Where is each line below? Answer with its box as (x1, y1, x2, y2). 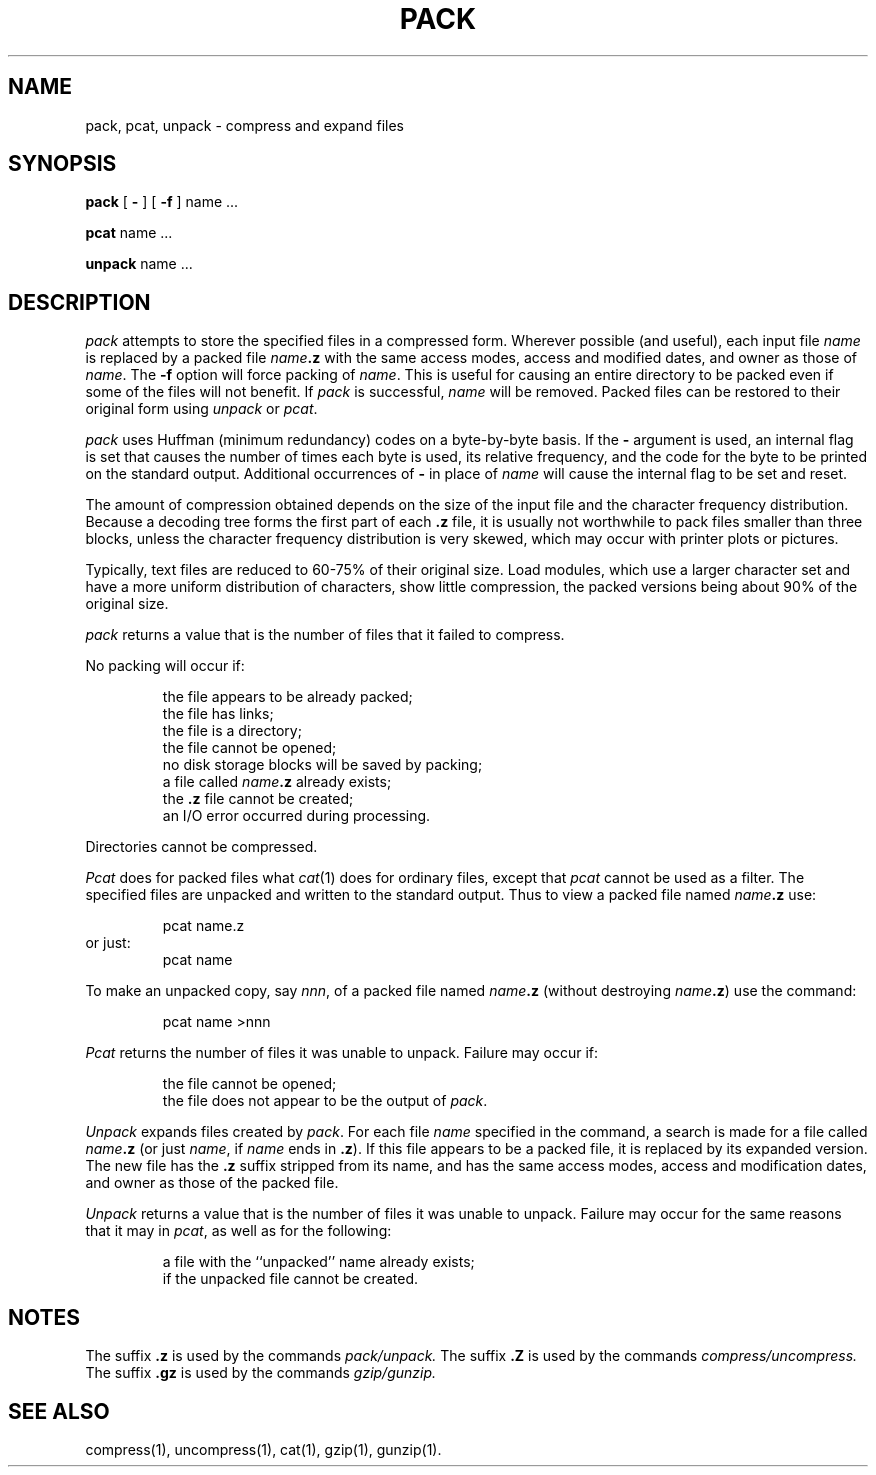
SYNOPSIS (8, 151, 117, 177)
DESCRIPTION (8, 289, 151, 315)
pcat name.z (162, 917, 245, 935)
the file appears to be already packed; (162, 688, 413, 706)
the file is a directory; (162, 722, 302, 740)
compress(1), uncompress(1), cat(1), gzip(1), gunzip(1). (85, 1440, 442, 1458)
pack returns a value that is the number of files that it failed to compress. (85, 626, 565, 644)
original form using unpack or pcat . (85, 400, 318, 418)
